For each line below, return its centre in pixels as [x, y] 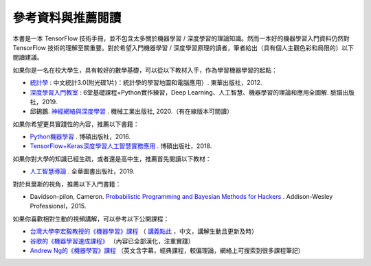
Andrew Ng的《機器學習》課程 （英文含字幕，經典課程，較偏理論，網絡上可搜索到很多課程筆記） [167, 250]
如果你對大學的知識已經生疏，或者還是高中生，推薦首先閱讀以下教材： [112, 158]
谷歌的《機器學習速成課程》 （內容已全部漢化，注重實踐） [112, 241]
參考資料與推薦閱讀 [67, 18]
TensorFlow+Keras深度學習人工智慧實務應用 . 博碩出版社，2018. [121, 146]
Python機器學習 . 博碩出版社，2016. [80, 136]
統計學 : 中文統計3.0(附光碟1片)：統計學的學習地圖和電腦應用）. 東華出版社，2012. [146, 83]
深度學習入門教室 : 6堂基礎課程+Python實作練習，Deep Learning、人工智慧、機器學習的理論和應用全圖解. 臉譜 [186, 92]
